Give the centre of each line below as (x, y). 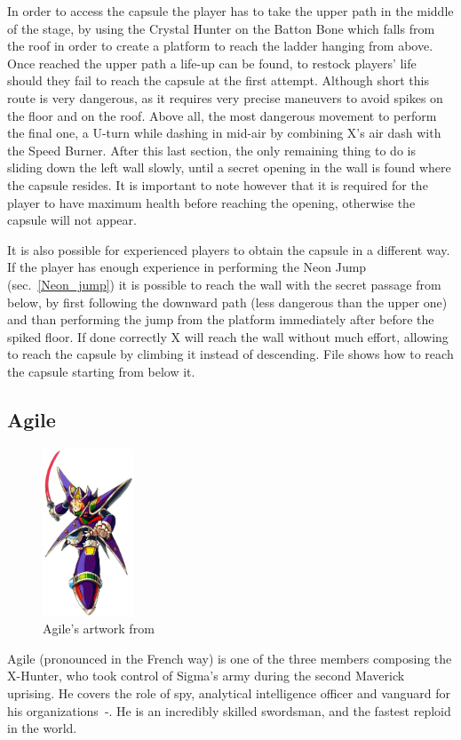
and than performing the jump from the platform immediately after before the (221, 319)
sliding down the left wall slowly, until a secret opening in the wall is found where (229, 167)
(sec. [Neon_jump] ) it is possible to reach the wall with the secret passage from (224, 284)
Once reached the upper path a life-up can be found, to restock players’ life (212, 63)
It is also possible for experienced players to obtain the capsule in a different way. (229, 249)
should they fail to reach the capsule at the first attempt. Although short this (218, 80)
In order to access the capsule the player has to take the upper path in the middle (230, 11)
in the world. (42, 728)
